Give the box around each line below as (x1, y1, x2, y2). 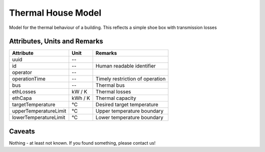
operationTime (12, 76, 46, 82)
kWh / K (72, 95, 90, 101)
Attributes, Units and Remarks (9, 37, 104, 46)
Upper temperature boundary (96, 108, 164, 115)
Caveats (9, 127, 35, 135)
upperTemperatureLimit (12, 108, 66, 115)
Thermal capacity (96, 95, 136, 101)
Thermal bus (96, 82, 125, 89)
